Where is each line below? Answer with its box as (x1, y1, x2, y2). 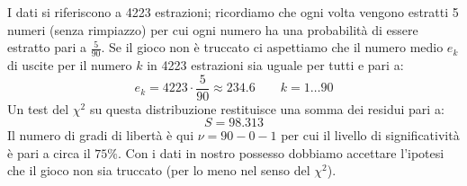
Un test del (7, 99, 69, 118)
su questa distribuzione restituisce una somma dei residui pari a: (89, 99, 445, 118)
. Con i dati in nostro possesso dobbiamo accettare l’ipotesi (117, 143, 445, 162)
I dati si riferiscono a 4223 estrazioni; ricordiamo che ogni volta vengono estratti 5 (7, 3, 459, 21)
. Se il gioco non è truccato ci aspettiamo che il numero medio (101, 38, 444, 57)
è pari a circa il (7, 143, 91, 162)
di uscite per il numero (7, 56, 132, 75)
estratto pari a (7, 38, 87, 57)
